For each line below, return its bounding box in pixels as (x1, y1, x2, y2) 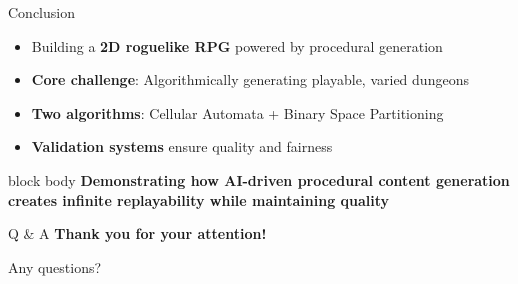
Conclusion (8, 2, 75, 22)
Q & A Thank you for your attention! (8, 223, 267, 244)
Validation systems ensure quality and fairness (31, 136, 333, 157)
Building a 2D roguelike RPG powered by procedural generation (31, 35, 443, 56)
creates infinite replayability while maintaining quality (8, 189, 390, 210)
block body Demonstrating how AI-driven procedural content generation (8, 169, 510, 190)
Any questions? (8, 256, 102, 277)
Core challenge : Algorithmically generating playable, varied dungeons (31, 69, 469, 90)
